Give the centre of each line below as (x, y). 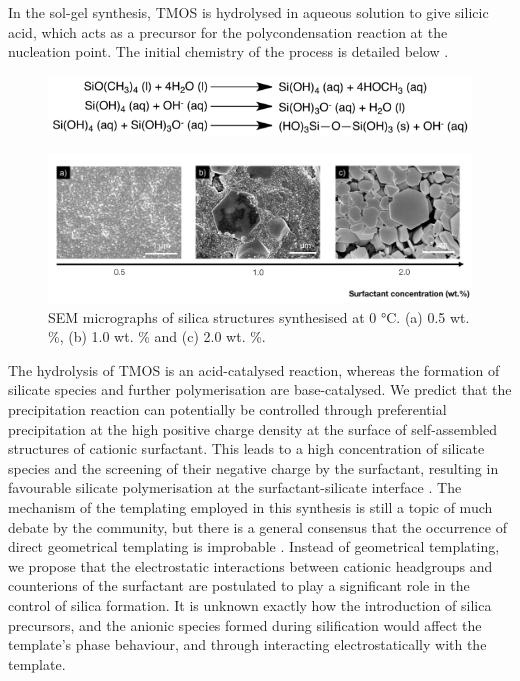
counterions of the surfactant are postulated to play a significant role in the (239, 585)
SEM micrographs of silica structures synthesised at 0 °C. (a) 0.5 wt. (259, 316)
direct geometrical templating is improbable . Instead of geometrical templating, (254, 546)
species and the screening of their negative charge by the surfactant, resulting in (253, 467)
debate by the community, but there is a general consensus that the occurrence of (257, 526)
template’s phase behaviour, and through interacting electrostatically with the (247, 644)
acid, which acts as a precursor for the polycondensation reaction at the (228, 31)
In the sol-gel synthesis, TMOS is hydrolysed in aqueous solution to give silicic (248, 12)
